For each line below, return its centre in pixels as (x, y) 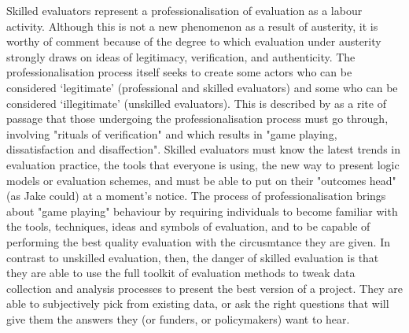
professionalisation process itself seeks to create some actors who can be (179, 72)
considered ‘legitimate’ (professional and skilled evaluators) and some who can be (202, 87)
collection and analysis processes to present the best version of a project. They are (204, 288)
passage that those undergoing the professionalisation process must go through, (197, 118)
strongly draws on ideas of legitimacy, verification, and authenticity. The (181, 56)
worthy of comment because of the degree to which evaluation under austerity (194, 41)
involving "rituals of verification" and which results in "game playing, (172, 133)
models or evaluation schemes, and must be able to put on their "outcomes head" (201, 180)
